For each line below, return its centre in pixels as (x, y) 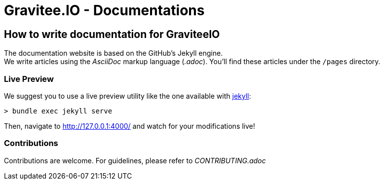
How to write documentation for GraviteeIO (112, 34)
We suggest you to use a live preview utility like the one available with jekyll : (128, 96)
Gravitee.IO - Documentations (104, 10)
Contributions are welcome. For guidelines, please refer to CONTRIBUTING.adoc (135, 160)
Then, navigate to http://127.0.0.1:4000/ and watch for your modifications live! (130, 126)
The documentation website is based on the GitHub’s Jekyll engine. (114, 53)
